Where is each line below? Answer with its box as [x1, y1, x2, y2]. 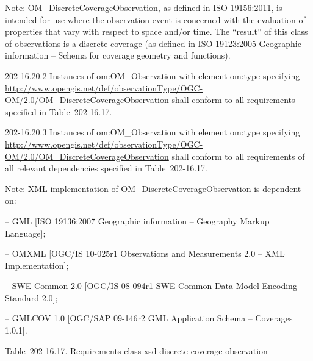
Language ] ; [5, 226, 46, 239]
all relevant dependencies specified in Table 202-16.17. [5, 162, 207, 174]
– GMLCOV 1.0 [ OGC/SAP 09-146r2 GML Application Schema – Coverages [5, 312, 293, 324]
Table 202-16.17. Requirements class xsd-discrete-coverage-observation [5, 344, 268, 357]
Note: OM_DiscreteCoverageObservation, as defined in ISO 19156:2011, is [5, 1, 282, 13]
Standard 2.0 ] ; [5, 291, 58, 304]
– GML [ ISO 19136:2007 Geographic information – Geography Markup [5, 214, 270, 227]
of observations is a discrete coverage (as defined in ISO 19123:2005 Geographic [5, 37, 301, 49]
